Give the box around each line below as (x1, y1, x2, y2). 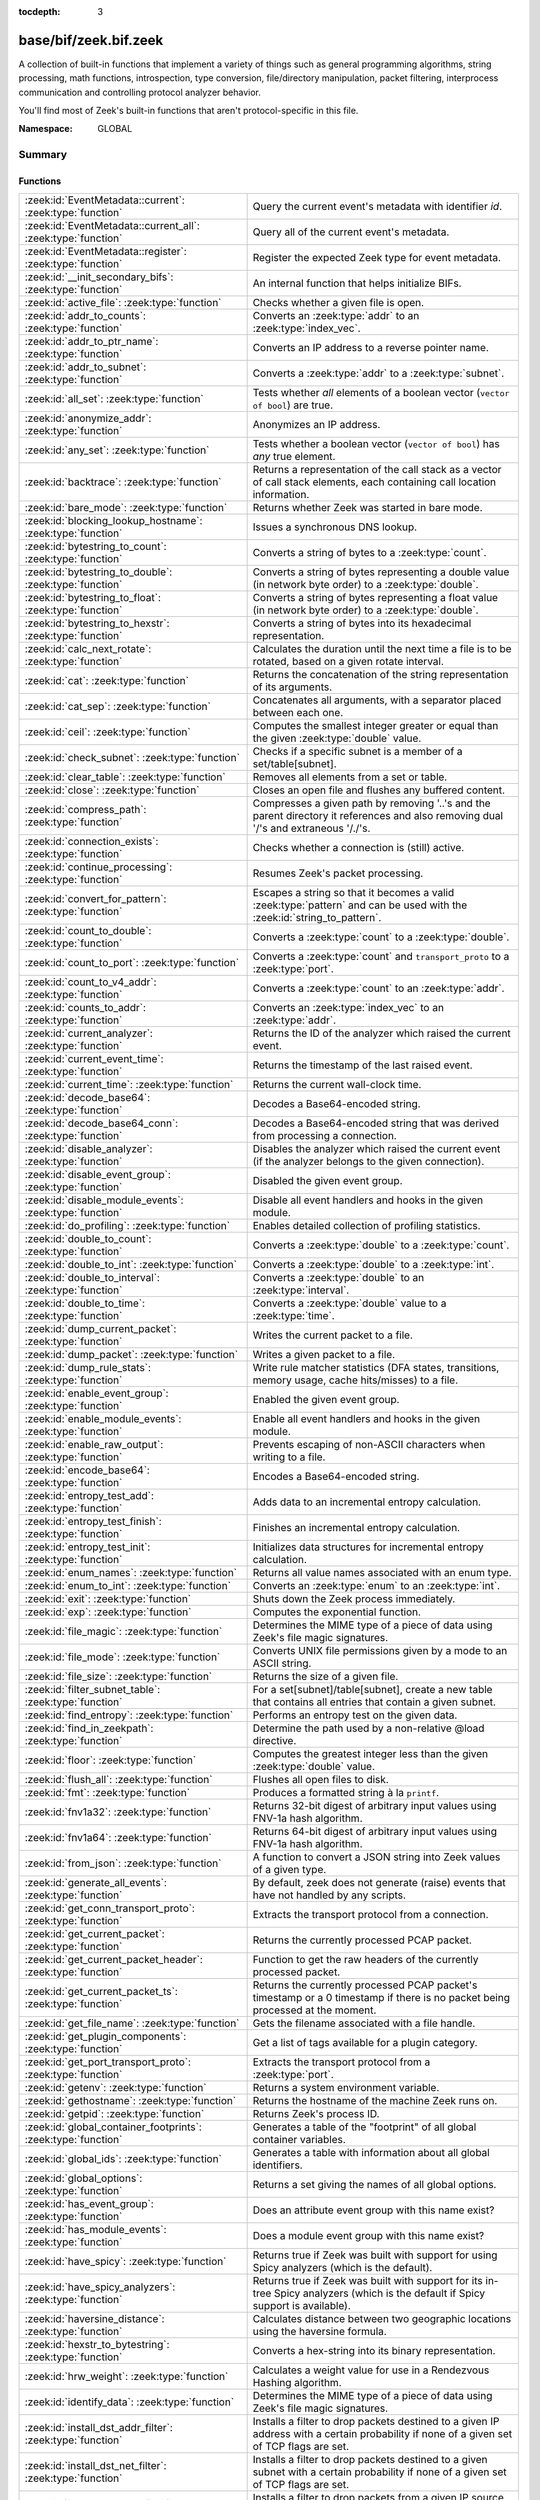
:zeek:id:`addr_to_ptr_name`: (24, 335, 159, 349)
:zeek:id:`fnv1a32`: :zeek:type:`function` (24, 1805, 212, 1819)
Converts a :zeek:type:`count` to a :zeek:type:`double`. (252, 930, 510, 944)
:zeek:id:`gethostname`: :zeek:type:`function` (24, 2094, 237, 2108)
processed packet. (252, 1965, 341, 1979)
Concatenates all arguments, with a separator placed (252, 693, 502, 707)
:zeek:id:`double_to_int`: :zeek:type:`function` (24, 1258, 237, 1272)
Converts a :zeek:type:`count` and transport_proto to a (252, 950, 510, 964)
